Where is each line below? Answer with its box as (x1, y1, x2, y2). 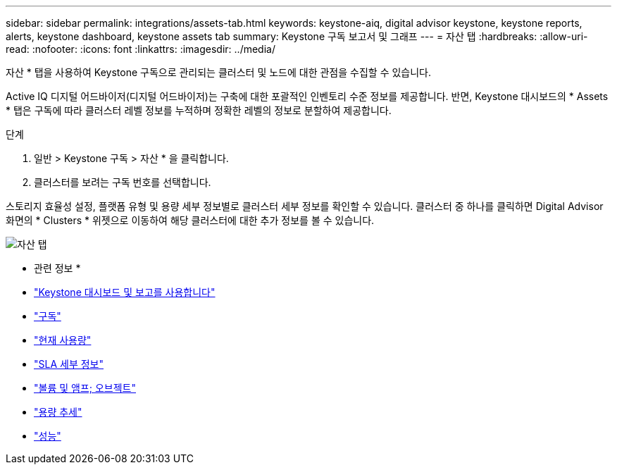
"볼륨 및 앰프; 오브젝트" (34, 382, 136, 394)
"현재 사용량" (34, 334, 92, 346)
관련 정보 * (34, 262, 81, 274)
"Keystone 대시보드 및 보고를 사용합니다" (34, 286, 216, 298)
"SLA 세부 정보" (34, 358, 104, 370)
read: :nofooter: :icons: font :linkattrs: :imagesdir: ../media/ (6, 43, 275, 55)
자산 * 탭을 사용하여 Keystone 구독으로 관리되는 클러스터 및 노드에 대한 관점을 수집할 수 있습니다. (6, 66, 432, 78)
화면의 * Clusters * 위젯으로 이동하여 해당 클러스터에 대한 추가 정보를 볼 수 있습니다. (6, 214, 375, 226)
